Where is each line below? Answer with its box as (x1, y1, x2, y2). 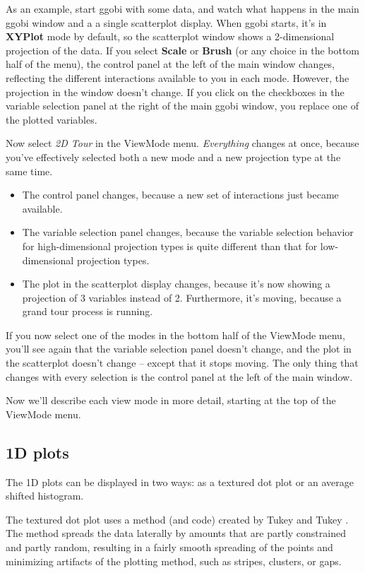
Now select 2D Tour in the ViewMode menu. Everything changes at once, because (6, 136, 359, 150)
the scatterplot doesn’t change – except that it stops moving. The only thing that (6, 355, 359, 370)
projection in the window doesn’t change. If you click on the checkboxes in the (6, 84, 345, 99)
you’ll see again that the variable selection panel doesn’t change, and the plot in (6, 341, 352, 356)
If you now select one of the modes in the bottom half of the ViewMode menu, (6, 327, 345, 342)
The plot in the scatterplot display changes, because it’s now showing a (22, 276, 330, 291)
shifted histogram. (6, 488, 84, 503)
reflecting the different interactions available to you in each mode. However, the (6, 70, 349, 85)
